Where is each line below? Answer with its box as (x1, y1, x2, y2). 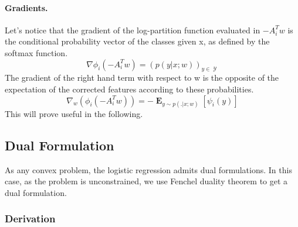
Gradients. (5, 1, 48, 13)
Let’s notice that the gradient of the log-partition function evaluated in (5, 23, 260, 36)
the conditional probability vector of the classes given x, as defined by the (5, 35, 270, 47)
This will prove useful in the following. (5, 107, 143, 119)
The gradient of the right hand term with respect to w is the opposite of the (5, 71, 279, 84)
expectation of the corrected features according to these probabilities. (5, 82, 254, 95)
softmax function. (5, 46, 68, 59)
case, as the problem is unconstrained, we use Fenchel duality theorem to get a (5, 175, 288, 187)
